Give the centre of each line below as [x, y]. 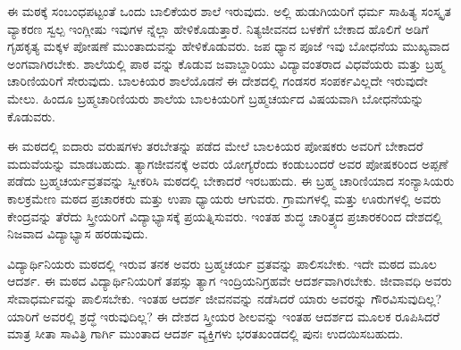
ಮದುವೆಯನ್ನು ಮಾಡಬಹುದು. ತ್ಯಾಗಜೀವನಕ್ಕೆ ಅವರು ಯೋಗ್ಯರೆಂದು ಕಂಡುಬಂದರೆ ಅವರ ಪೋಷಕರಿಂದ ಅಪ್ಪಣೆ [228, 163]
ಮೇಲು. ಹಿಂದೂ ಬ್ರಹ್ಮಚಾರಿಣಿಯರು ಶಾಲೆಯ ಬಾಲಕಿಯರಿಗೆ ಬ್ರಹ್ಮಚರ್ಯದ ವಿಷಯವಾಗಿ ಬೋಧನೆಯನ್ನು [216, 98]
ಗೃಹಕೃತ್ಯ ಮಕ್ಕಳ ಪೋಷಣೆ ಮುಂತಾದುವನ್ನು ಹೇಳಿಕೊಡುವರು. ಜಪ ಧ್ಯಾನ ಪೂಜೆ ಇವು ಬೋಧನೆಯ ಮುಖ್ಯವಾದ [229, 46]
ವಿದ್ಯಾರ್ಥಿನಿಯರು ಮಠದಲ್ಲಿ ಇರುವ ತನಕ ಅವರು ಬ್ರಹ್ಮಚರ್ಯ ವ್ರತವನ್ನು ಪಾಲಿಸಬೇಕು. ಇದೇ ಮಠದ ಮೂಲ [222, 263]
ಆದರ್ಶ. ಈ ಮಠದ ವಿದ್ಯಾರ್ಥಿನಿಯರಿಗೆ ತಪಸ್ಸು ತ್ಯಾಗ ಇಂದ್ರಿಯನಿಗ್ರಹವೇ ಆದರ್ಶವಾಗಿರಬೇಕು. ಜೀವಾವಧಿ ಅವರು [230, 281]
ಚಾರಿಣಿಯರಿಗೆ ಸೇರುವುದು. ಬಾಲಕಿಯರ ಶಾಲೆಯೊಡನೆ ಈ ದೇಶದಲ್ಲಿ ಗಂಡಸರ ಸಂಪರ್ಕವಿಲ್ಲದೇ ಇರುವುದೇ [218, 81]
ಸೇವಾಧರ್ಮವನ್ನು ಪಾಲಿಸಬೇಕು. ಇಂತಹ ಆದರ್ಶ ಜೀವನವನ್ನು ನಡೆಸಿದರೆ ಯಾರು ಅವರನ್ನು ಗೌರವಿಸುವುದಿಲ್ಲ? [225, 298]
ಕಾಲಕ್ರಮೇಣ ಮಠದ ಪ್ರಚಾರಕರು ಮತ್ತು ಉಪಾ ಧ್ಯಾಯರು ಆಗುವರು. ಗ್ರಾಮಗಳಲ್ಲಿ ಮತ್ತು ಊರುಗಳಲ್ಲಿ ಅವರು [224, 198]
